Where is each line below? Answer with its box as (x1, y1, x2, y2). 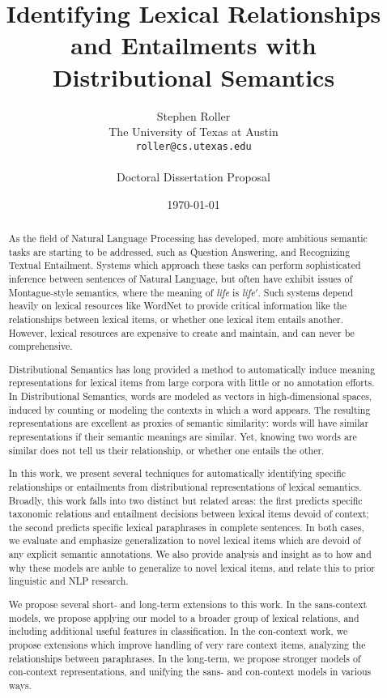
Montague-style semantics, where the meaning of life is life (8, 285, 255, 299)
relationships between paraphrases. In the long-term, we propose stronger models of (8, 651, 361, 665)
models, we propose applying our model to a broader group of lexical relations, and (8, 611, 359, 624)
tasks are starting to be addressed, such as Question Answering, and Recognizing (8, 245, 351, 258)
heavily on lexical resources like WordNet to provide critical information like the (8, 299, 347, 313)
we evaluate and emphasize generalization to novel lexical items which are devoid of (8, 534, 361, 547)
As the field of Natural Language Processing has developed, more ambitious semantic (8, 231, 368, 245)
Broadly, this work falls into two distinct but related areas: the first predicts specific (8, 493, 363, 507)
